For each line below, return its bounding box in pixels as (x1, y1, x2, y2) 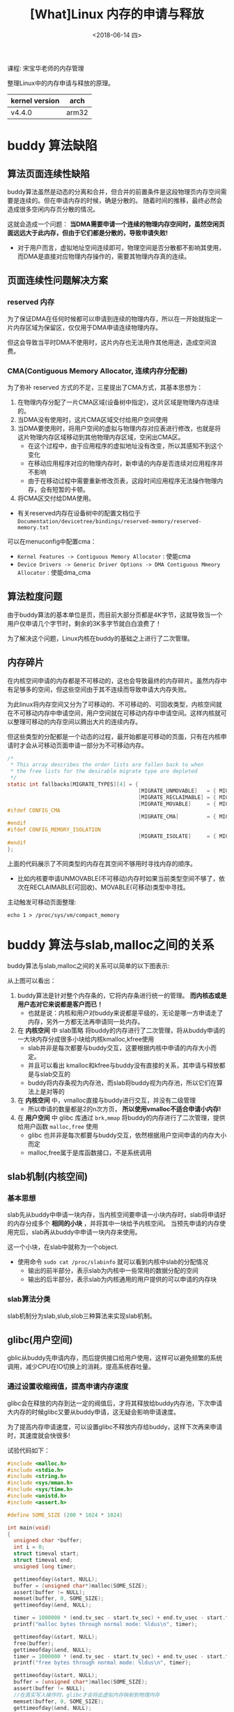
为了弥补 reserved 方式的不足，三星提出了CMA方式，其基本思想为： (7, 383, 203, 391)
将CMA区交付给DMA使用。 (17, 494, 95, 502)
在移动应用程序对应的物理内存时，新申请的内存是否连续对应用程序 (27, 459, 217, 467)
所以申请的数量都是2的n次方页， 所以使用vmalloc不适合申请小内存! (27, 1104, 221, 1113)
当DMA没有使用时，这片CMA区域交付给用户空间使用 (17, 415, 169, 423)
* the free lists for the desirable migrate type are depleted (10, 768, 198, 775)
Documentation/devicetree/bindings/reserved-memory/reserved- (17, 518, 202, 525)
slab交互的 (40, 1069, 71, 1078)
